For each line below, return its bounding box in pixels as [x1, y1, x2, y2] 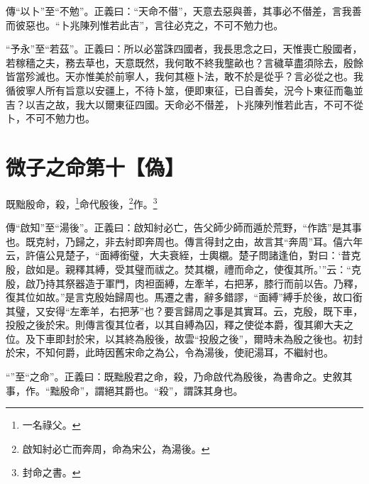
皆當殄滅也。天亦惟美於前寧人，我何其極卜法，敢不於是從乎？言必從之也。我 [6, 69, 363, 84]
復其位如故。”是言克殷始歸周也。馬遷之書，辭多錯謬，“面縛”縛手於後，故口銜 [6, 290, 363, 304]
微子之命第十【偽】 [6, 152, 185, 181]
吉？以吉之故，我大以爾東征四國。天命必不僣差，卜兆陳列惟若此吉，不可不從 [6, 97, 363, 111]
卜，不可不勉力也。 [6, 111, 95, 126]
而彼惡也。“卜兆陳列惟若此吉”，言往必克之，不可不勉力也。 [6, 17, 284, 32]
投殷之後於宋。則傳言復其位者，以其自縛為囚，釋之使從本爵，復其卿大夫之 [6, 317, 353, 332]
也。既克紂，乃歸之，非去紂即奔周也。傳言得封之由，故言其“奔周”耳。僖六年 [6, 233, 363, 248]
